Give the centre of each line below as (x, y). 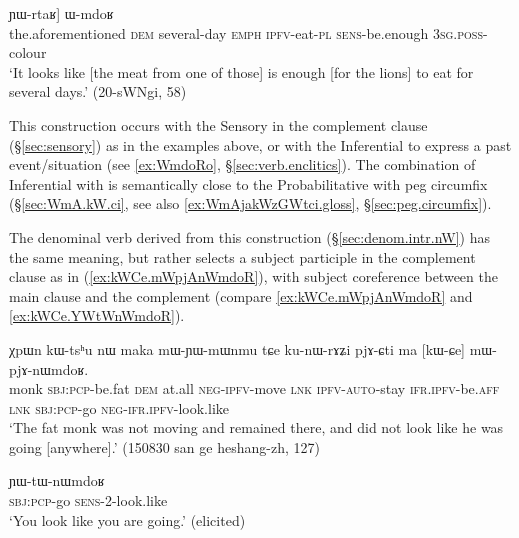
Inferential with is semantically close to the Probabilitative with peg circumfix (248, 183)
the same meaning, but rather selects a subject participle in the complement (242, 256)
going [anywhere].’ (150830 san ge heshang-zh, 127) (164, 446)
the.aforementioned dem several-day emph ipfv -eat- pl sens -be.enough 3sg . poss (246, 32)
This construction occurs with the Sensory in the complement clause (218, 124)
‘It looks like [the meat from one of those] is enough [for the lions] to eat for (241, 71)
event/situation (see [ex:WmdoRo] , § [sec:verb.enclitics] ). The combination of (242, 164)
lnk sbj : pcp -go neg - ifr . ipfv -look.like (119, 407)
